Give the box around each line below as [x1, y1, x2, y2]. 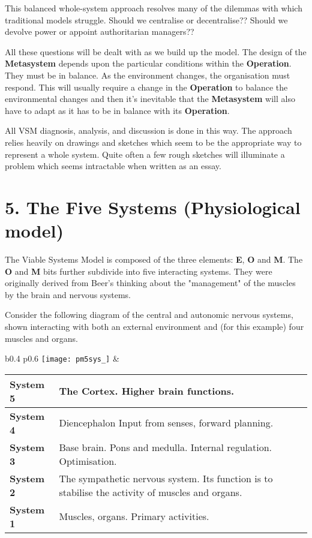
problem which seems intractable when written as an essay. [5, 160, 221, 172]
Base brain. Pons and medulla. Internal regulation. [59, 440, 272, 454]
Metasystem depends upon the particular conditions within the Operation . [5, 57, 292, 70]
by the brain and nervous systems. [5, 288, 131, 300]
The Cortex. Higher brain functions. [59, 384, 235, 398]
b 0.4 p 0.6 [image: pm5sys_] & [5, 352, 119, 365]
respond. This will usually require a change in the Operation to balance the [5, 80, 288, 93]
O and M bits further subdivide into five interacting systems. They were [5, 265, 272, 277]
